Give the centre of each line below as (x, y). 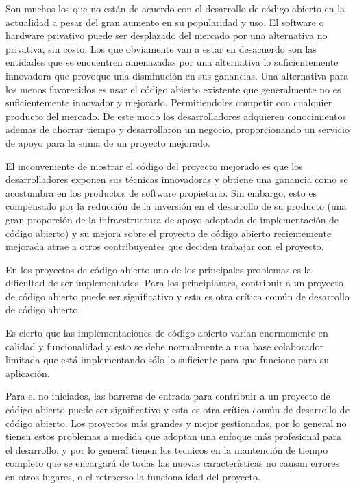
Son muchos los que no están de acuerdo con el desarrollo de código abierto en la (175, 8)
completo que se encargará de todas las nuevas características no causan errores (172, 463)
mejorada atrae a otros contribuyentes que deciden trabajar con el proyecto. (165, 246)
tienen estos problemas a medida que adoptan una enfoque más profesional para (174, 436)
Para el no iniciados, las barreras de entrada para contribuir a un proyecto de (168, 396)
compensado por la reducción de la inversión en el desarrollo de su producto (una (176, 206)
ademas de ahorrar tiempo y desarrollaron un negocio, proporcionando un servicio (177, 129)
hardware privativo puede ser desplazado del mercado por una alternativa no (167, 35)
